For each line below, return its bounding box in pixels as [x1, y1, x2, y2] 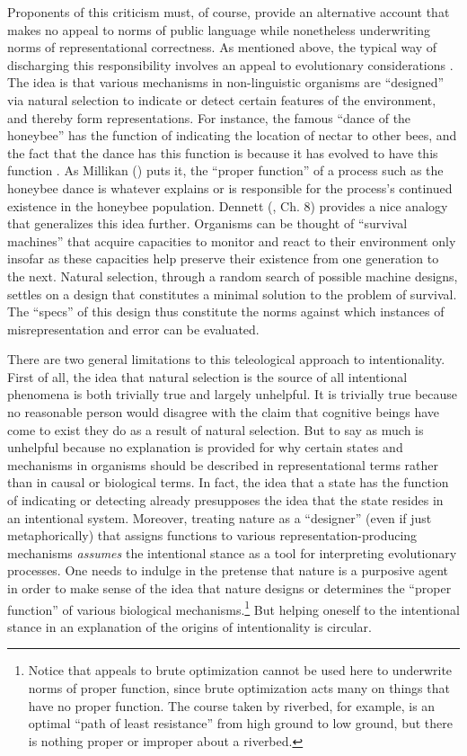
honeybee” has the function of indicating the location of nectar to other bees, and [7, 126, 457, 145]
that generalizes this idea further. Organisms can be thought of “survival [7, 214, 408, 233]
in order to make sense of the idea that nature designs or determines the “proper [7, 579, 452, 597]
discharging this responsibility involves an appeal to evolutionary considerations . [7, 55, 454, 74]
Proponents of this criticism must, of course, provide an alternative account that [7, 3, 450, 21]
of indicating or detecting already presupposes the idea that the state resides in [7, 491, 444, 510]
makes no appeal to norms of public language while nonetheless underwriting [7, 20, 431, 39]
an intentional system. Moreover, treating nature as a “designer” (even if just [7, 508, 432, 527]
